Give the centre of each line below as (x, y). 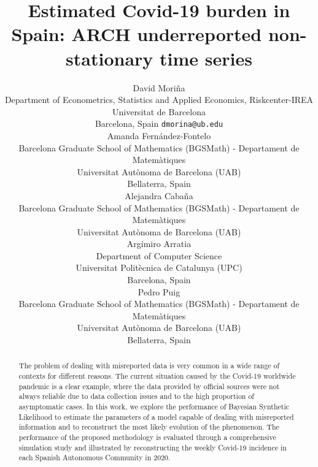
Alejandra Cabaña (159, 195)
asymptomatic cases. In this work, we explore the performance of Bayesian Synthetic (154, 407)
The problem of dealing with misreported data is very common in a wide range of (149, 366)
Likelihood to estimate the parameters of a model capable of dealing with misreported (156, 416)
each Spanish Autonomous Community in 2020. (95, 458)
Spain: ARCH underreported (137, 34)
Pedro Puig (159, 291)
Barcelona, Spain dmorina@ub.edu (159, 123)
